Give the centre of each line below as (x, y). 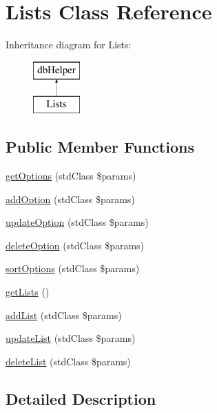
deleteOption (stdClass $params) (75, 245)
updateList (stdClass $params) (71, 338)
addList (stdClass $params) (64, 315)
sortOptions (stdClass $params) (73, 268)
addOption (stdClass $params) (70, 199)
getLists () (28, 292)
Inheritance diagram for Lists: (69, 45)
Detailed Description (81, 398)
